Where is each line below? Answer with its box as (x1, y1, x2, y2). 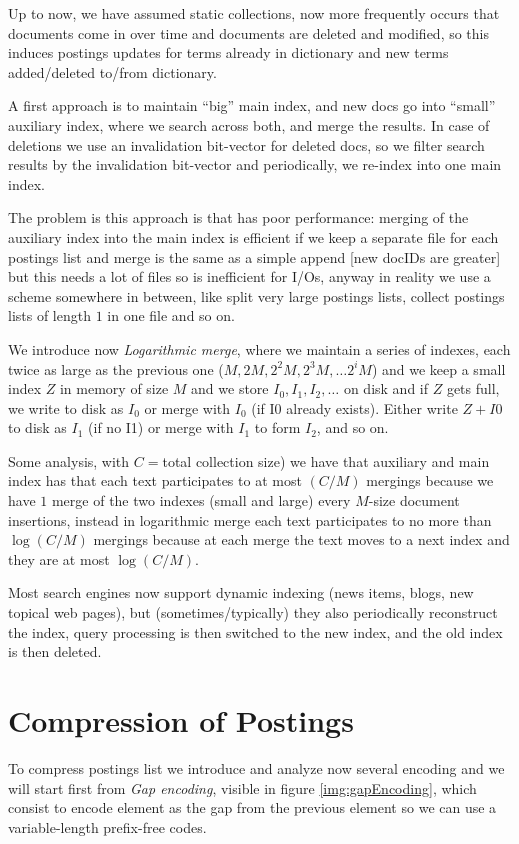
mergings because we (366, 470, 494, 491)
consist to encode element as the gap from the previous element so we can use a (8, 797, 497, 818)
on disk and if (343, 378, 429, 399)
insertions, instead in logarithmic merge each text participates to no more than (8, 509, 492, 530)
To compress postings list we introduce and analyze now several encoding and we (8, 757, 505, 778)
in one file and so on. (107, 305, 235, 326)
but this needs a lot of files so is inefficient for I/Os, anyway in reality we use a (8, 266, 491, 287)
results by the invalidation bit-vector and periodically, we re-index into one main (8, 154, 502, 175)
